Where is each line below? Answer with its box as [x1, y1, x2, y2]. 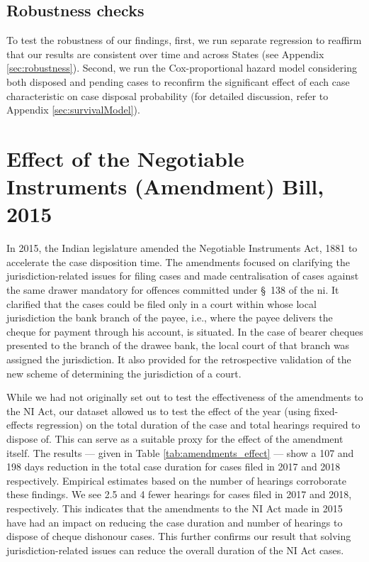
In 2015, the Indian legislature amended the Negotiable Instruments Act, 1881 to [6, 241, 358, 255]
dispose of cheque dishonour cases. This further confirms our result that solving [6, 529, 351, 544]
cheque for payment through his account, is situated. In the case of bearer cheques [6, 324, 363, 338]
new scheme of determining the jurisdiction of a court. [6, 365, 242, 380]
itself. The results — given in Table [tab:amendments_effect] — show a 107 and [6, 445, 354, 460]
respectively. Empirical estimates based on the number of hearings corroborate [6, 473, 346, 487]
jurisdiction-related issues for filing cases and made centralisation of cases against [6, 268, 359, 283]
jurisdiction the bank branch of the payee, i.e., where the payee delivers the [6, 310, 333, 325]
